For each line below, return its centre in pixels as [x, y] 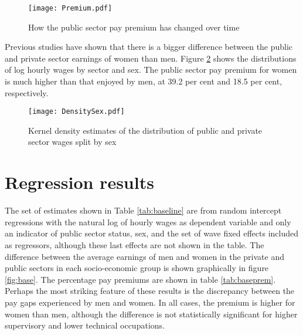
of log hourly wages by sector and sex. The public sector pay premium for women [151, 70]
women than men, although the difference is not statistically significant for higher [151, 314]
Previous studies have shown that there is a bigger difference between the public [149, 47]
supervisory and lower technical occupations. [85, 325]
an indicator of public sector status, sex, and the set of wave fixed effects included [152, 233]
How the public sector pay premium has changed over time [134, 27]
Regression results [79, 182]
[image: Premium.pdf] [70, 8]
